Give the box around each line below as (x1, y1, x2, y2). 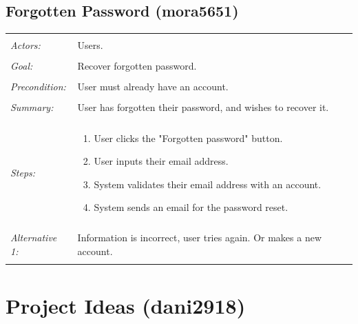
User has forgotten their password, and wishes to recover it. (77, 100, 329, 114)
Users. (77, 38, 103, 52)
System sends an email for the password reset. (94, 200, 288, 214)
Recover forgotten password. (77, 59, 197, 73)
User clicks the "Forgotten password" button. (94, 130, 283, 145)
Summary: (10, 100, 54, 114)
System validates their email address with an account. (94, 176, 322, 191)
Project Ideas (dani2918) (6, 291, 246, 319)
